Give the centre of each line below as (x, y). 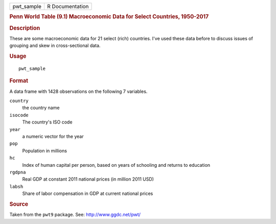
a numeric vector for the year (53, 136)
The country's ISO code (47, 122)
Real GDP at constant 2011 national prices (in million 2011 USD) (88, 179)
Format (19, 81)
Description (25, 28)
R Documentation (68, 6)
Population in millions (45, 151)
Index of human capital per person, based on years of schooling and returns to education (116, 165)
